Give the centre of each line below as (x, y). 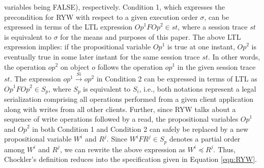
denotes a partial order (205, 139)
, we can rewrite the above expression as (122, 149)
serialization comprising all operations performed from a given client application (129, 99)
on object (75, 66)
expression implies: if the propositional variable (78, 47)
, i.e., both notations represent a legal (198, 88)
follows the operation (130, 66)
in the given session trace (216, 66)
